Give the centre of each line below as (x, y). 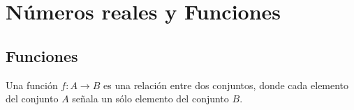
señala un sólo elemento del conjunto (150, 99)
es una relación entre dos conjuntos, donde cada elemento (226, 85)
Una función (32, 85)
